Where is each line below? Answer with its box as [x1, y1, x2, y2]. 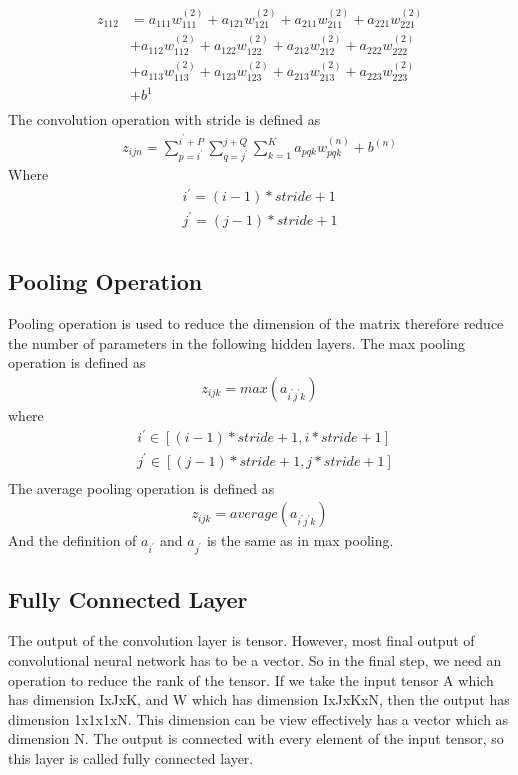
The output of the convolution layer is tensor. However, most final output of [8, 630, 475, 651]
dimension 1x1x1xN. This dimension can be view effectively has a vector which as [8, 708, 509, 729]
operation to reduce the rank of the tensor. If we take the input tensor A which [8, 669, 494, 690]
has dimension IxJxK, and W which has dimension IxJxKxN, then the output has [8, 689, 510, 710]
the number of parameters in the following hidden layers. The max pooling [8, 332, 465, 353]
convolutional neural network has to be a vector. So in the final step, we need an [8, 649, 502, 670]
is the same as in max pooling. [206, 530, 394, 551]
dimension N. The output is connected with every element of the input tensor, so [8, 728, 504, 749]
